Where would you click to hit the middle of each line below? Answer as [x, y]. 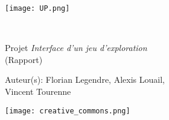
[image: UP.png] [37, 8]
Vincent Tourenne [38, 91]
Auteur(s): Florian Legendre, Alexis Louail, [85, 79]
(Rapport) [24, 59]
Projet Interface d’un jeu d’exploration [76, 48]
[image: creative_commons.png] [68, 111]
